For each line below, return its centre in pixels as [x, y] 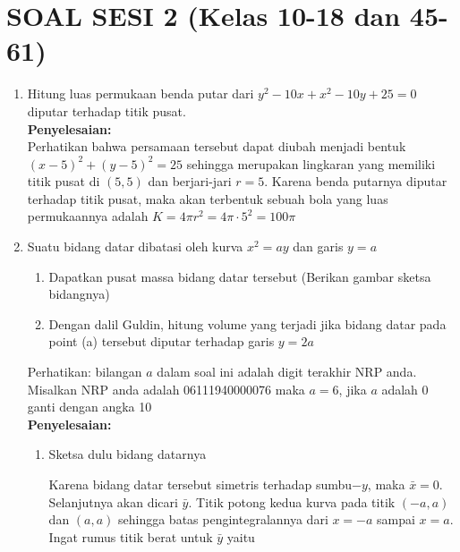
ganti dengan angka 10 [89, 407]
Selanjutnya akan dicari [113, 501]
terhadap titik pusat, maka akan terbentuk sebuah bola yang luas [208, 198]
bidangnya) [79, 294]
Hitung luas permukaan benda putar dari [141, 93]
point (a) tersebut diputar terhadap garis [162, 341]
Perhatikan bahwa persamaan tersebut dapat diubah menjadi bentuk [217, 146]
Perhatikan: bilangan [85, 372]
